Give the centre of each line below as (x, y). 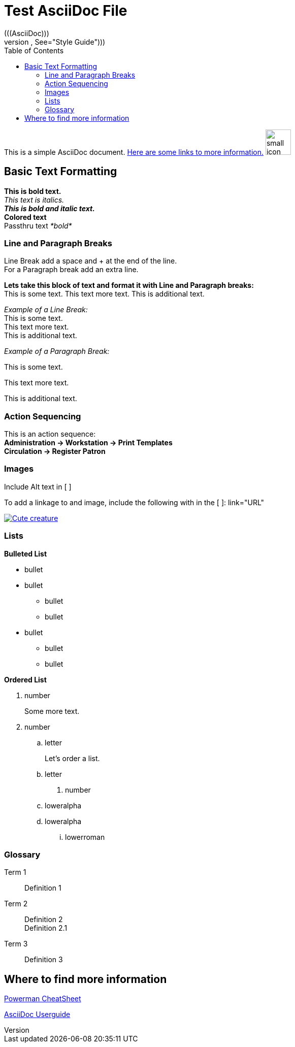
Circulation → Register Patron (55, 451)
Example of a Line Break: (46, 310)
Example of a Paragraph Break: (57, 351)
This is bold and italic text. (50, 208)
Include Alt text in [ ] (38, 486)
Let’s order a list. (72, 758)
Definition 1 (43, 888)
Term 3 (16, 944)
